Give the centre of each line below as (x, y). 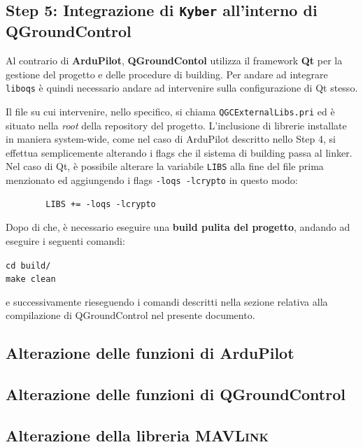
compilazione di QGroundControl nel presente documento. (130, 315)
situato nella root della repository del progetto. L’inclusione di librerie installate (176, 125)
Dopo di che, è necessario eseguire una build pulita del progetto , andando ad (178, 227)
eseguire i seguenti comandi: (65, 240)
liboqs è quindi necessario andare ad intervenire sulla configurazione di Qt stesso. (182, 88)
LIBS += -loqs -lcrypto (101, 204)
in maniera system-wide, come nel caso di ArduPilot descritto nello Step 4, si (171, 139)
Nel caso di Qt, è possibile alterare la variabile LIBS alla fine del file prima (165, 166)
